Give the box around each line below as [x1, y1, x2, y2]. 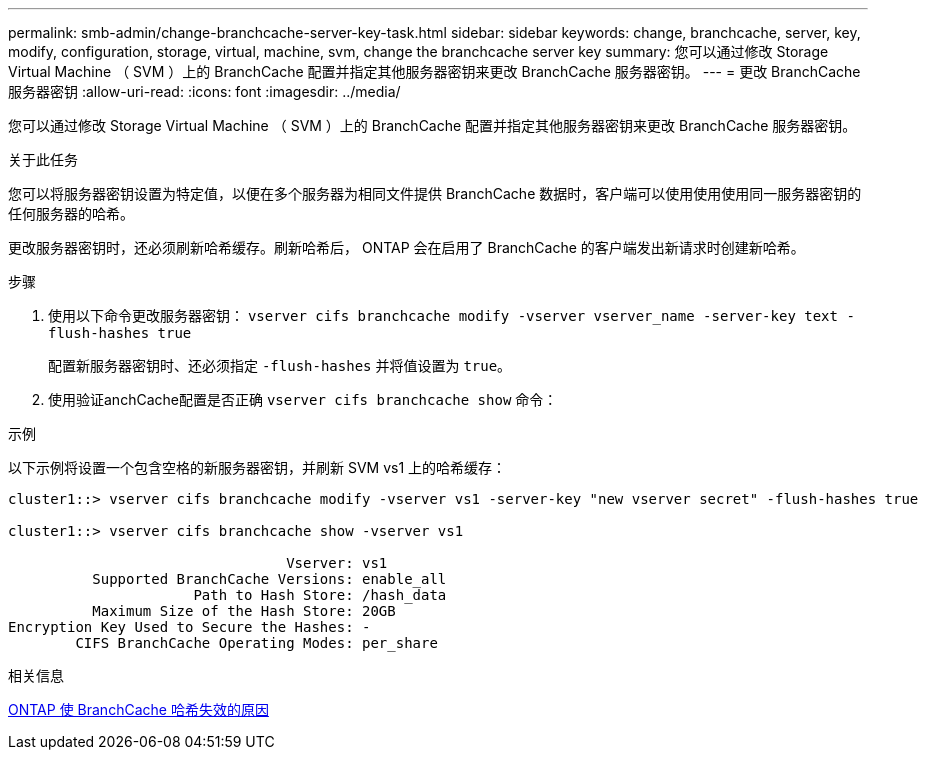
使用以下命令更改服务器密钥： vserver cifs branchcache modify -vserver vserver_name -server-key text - [48, 307, 855, 324]
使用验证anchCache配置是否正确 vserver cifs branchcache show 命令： [48, 391, 558, 408]
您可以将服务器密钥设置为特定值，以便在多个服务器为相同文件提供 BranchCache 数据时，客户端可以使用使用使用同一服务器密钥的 [8, 185, 862, 202]
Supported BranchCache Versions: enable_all [92, 571, 447, 587]
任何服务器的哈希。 [8, 205, 134, 222]
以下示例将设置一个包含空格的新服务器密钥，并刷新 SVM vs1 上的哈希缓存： [8, 459, 507, 476]
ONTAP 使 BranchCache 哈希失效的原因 [8, 701, 269, 718]
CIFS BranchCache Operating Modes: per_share [75, 635, 438, 651]
